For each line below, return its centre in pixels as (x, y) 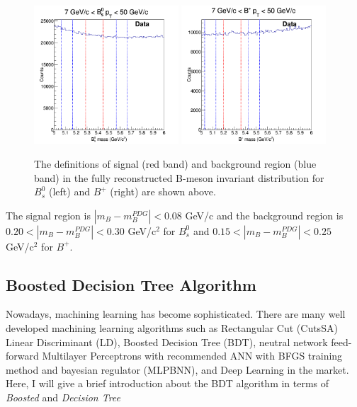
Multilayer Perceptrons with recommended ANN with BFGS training (192, 356)
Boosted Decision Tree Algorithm (131, 284)
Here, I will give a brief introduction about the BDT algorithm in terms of (168, 383)
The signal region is (48, 215)
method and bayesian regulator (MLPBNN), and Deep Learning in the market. (177, 369)
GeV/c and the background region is (264, 215)
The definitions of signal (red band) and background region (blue (175, 163)
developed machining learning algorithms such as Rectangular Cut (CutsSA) (172, 328)
